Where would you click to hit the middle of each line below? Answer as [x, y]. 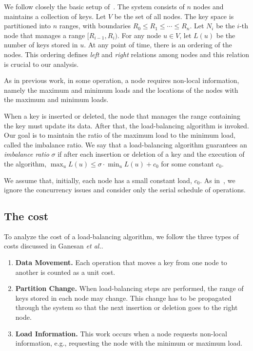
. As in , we [218, 180]
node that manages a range [45, 35]
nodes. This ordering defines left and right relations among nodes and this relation [127, 54]
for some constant [187, 163]
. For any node [139, 35]
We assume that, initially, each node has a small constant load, [98, 180]
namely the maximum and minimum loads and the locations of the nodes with [121, 90]
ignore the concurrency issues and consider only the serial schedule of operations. [125, 190]
